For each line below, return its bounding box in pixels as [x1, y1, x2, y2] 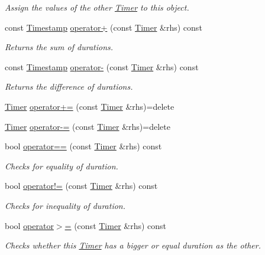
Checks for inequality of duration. [5, 199, 125, 211]
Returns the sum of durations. [5, 41, 114, 53]
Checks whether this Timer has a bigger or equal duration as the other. [5, 239, 261, 251]
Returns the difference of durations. [5, 80, 133, 93]
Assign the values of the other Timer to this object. [5, 1, 189, 13]
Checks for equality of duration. [5, 159, 118, 172]
